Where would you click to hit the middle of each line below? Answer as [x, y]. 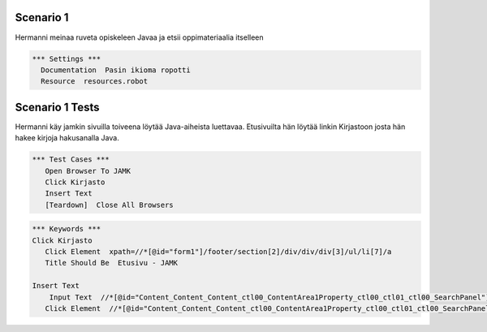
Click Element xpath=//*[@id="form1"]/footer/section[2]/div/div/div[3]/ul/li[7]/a [218, 252]
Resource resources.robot [95, 82]
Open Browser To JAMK [88, 171]
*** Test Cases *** [71, 160]
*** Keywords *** [67, 229]
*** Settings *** [67, 58]
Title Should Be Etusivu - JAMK [112, 263]
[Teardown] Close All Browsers [109, 205]
